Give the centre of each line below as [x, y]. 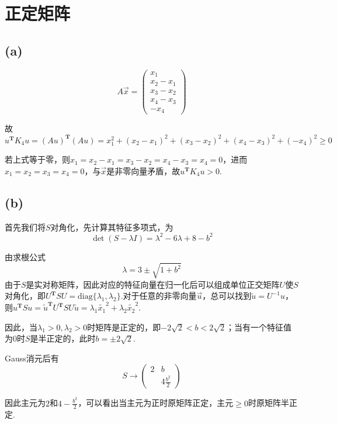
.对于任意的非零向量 [159, 296]
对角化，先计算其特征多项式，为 [112, 227]
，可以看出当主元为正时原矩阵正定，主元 [156, 403]
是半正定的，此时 [63, 338]
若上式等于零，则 [37, 159]
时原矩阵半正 [273, 403]
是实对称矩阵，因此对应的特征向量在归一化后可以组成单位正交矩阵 [153, 284]
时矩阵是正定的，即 [124, 327]
